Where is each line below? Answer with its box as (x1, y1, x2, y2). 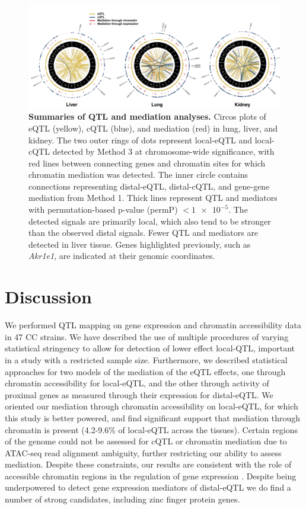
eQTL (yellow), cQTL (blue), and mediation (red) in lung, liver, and (28, 121, 278, 134)
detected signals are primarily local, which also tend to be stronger (28, 215, 271, 227)
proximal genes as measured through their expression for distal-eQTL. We (5, 388, 273, 401)
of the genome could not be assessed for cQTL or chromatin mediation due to (5, 435, 287, 447)
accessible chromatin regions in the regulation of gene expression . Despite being (5, 469, 297, 482)
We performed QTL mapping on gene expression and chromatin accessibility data (5, 319, 301, 331)
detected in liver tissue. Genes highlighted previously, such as (28, 238, 251, 250)
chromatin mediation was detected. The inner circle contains (28, 168, 248, 181)
